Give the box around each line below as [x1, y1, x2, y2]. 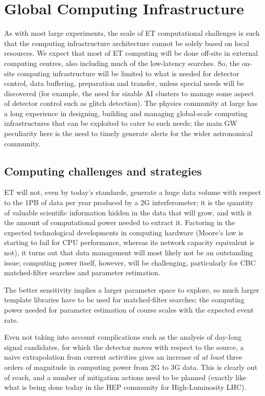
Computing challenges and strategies [4, 163, 202, 179]
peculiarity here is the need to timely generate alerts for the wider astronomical [4, 128, 253, 139]
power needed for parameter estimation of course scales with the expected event [4, 304, 254, 315]
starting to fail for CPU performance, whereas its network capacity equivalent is [4, 237, 255, 248]
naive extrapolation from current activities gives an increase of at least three [4, 351, 243, 362]
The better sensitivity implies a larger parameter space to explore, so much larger [4, 284, 259, 295]
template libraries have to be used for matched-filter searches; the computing [4, 294, 245, 305]
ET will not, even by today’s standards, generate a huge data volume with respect [4, 187, 261, 197]
